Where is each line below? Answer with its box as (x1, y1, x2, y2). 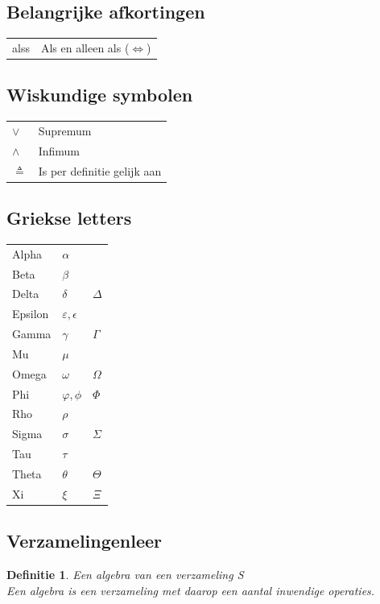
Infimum (38, 142, 80, 159)
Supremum (38, 122, 92, 139)
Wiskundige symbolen (6, 82, 193, 107)
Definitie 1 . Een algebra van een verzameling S (6, 566, 244, 583)
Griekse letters (6, 205, 132, 230)
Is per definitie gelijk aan (38, 162, 162, 179)
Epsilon (12, 305, 49, 322)
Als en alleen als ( (40, 39, 130, 56)
